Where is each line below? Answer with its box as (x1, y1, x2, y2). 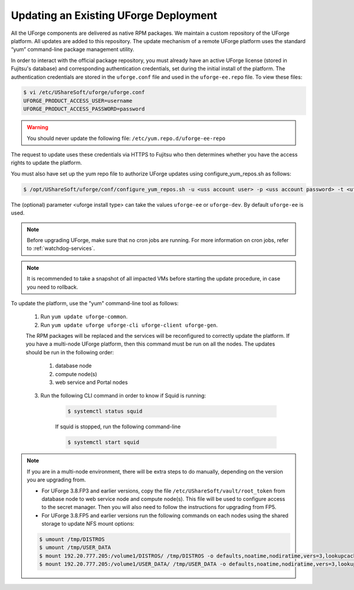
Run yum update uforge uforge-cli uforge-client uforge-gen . (40, 321, 218, 328)
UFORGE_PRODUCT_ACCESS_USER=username (23, 97, 133, 104)
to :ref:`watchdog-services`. (27, 245, 96, 252)
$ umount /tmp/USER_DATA (39, 544, 112, 551)
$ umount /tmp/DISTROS (39, 536, 105, 543)
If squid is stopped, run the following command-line (55, 423, 181, 431)
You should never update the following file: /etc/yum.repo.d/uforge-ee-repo (27, 135, 225, 142)
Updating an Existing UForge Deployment (11, 9, 218, 22)
